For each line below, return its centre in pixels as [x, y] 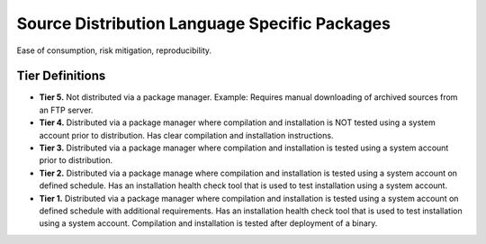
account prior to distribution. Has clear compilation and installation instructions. [186, 135]
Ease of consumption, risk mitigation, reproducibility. [114, 50]
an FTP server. [66, 110]
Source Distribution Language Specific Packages [204, 23]
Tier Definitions [61, 76]
